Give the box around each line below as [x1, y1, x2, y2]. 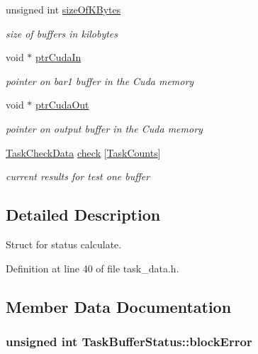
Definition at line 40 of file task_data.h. [6, 260, 179, 275]
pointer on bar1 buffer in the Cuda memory [6, 73, 194, 88]
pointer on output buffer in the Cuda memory [6, 121, 203, 135]
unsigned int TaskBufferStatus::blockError [6, 332, 252, 350]
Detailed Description [6, 204, 161, 226]
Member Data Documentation [6, 295, 232, 317]
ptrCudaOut [35, 97, 89, 112]
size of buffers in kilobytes [6, 26, 118, 40]
